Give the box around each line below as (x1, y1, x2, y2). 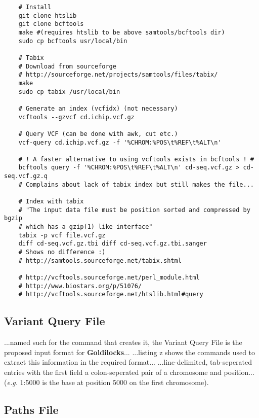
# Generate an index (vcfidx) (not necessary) (18, 104, 178, 112)
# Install (18, 4, 52, 11)
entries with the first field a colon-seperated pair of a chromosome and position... (4, 366, 254, 377)
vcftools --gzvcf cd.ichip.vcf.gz (18, 113, 135, 121)
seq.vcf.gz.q (4, 172, 48, 180)
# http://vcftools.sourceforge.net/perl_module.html (18, 274, 200, 281)
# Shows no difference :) (18, 249, 106, 256)
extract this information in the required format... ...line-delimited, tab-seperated (4, 357, 252, 367)
